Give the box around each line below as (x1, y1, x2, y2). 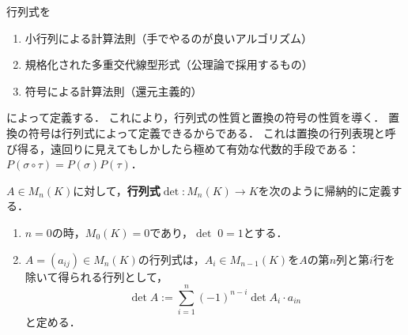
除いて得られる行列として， (25, 268, 168, 284)
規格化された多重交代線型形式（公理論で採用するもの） (25, 56, 313, 73)
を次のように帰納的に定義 (258, 182, 391, 198)
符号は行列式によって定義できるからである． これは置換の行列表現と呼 (28, 124, 396, 141)
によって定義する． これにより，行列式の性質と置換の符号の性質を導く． (6, 109, 385, 126)
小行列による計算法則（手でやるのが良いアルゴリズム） (25, 29, 312, 46)
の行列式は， (138, 250, 205, 267)
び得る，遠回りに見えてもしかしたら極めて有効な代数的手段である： (6, 140, 360, 156)
